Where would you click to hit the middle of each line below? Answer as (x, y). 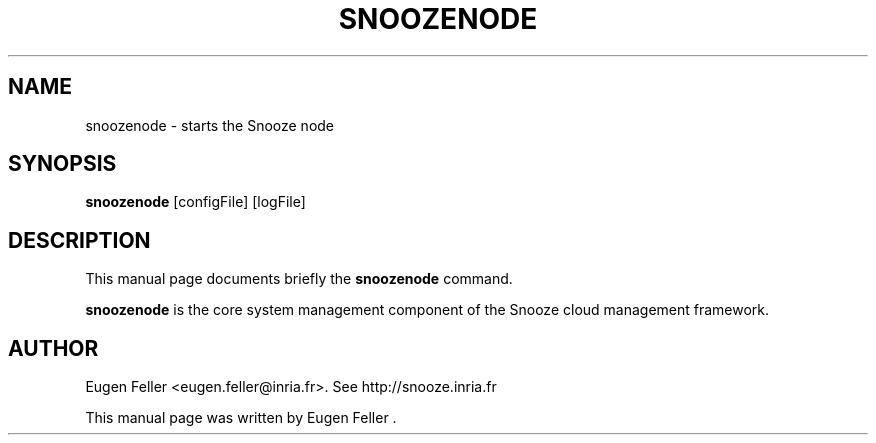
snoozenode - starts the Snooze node (210, 125)
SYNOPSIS (62, 164)
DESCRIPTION (79, 240)
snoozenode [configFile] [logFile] (195, 202)
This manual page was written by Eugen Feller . (241, 418)
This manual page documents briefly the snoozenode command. (299, 279)
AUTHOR (53, 348)
